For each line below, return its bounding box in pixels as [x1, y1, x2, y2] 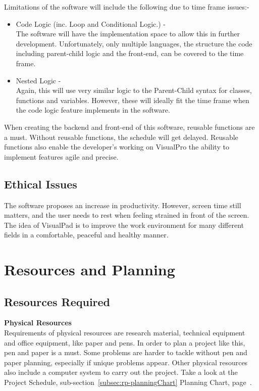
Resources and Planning [4, 259, 175, 280]
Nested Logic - [16, 75, 61, 85]
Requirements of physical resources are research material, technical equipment [4, 327, 245, 338]
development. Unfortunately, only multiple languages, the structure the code [16, 38, 252, 48]
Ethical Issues [4, 176, 77, 191]
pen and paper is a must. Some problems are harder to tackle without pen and [4, 347, 247, 358]
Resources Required [4, 294, 111, 309]
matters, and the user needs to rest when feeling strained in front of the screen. [4, 210, 249, 220]
